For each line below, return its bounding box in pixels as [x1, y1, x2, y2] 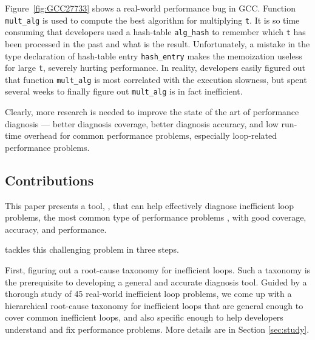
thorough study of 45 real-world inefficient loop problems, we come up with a [5, 287, 292, 300]
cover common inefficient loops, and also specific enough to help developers [5, 311, 283, 324]
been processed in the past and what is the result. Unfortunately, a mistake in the [5, 37, 310, 50]
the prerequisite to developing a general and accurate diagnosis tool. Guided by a [5, 275, 307, 288]
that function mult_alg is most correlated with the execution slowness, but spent [5, 73, 307, 85]
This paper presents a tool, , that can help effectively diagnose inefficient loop [5, 199, 294, 212]
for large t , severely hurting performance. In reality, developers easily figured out [5, 61, 306, 74]
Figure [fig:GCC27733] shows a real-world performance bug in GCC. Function [5, 2, 296, 14]
